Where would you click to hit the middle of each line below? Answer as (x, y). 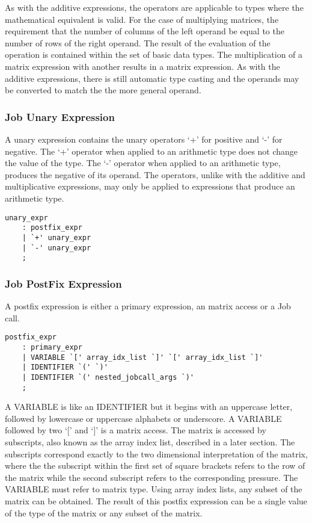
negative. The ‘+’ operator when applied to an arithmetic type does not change (151, 151)
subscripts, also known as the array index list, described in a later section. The (150, 441)
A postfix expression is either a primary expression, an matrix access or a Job (148, 306)
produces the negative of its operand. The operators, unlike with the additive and (155, 174)
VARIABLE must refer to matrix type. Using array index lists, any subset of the (154, 489)
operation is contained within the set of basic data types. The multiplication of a (154, 54)
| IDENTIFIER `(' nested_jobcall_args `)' (108, 377)
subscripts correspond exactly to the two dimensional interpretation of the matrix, (156, 453)
